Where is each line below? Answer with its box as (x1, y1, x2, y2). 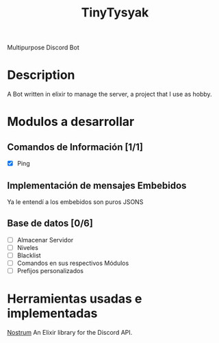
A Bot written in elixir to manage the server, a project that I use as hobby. (7, 90, 212, 99)
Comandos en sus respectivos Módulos (16, 259, 129, 267)
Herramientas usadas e (7, 291, 142, 307)
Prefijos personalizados (16, 267, 84, 275)
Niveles (16, 243, 39, 251)
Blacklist (16, 251, 41, 259)
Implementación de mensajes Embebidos (7, 179, 187, 191)
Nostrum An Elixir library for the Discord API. (7, 329, 133, 337)
